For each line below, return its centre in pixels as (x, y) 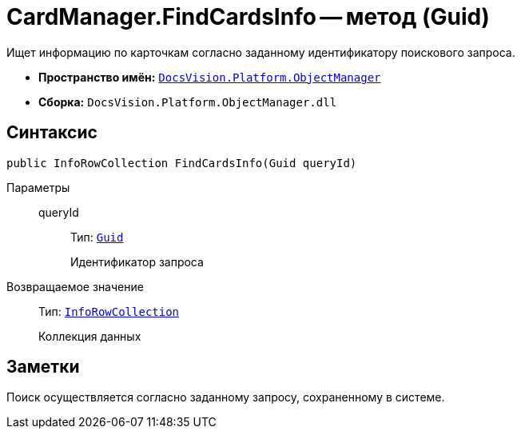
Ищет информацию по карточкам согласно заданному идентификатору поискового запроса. (261, 52)
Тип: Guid (97, 237)
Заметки (43, 367)
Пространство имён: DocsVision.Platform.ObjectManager (210, 77)
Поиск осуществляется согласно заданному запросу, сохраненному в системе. (226, 397)
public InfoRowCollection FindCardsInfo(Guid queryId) (182, 163)
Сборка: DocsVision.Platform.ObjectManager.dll (188, 102)
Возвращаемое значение (75, 286)
